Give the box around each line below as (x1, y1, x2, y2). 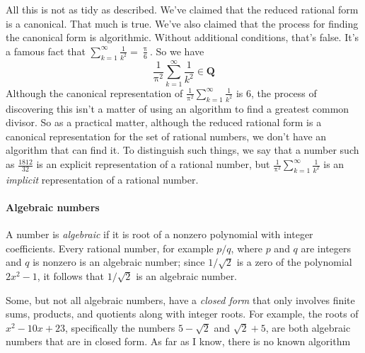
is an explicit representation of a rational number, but (36, 157, 270, 172)
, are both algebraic (265, 320, 351, 335)
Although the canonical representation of (6, 85, 183, 100)
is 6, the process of (236, 85, 317, 100)
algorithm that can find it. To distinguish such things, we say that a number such (6, 142, 359, 157)
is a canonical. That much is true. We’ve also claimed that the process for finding (6, 16, 359, 30)
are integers (301, 240, 352, 255)
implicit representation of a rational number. (6, 172, 199, 186)
